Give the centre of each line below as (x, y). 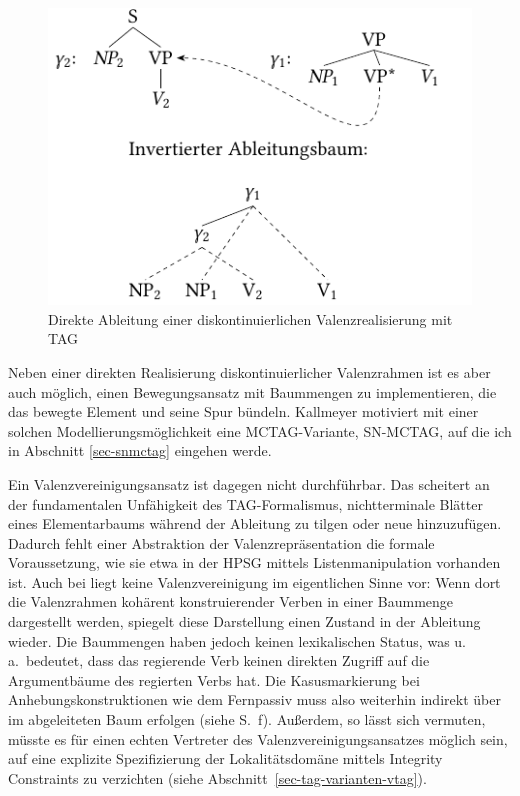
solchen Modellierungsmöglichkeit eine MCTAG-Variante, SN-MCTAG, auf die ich (260, 430)
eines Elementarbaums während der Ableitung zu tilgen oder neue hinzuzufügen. (255, 523)
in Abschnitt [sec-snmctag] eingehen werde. (140, 450)
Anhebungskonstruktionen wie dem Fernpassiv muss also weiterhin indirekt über (254, 699)
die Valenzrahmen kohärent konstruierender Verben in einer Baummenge (231, 601)
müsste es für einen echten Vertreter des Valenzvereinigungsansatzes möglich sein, (258, 738)
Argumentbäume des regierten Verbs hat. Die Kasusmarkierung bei (214, 679)
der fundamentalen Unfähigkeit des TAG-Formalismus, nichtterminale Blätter (245, 503)
